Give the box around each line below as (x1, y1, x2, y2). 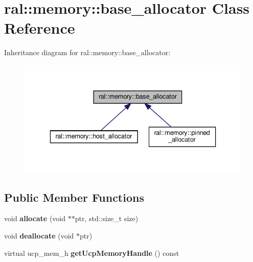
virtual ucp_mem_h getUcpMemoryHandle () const (4, 247, 179, 258)
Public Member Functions (4, 189, 144, 205)
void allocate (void (4, 213, 66, 224)
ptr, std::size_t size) (75, 213, 139, 224)
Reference (4, 17, 75, 38)
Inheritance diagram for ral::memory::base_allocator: (4, 47, 171, 58)
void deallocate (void (4, 230, 74, 241)
